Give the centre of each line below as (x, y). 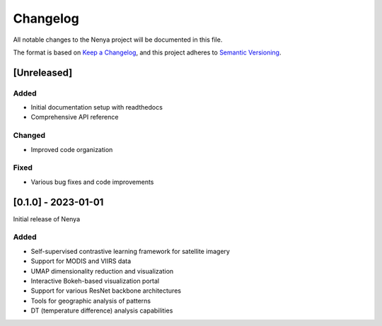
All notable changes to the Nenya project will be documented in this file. (118, 40)
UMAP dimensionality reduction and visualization (102, 271)
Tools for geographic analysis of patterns (91, 301)
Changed (29, 136)
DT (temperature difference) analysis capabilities (102, 310)
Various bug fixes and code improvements (92, 182)
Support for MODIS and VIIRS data (81, 261)
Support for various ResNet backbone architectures (106, 291)
